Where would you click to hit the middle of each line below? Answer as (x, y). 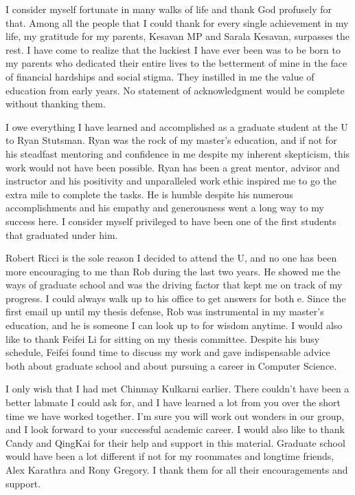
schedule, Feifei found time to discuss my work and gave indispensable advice (168, 352)
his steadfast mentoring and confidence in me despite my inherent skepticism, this (178, 153)
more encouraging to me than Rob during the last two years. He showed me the (173, 271)
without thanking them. (56, 104)
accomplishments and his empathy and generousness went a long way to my (165, 208)
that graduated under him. (62, 234)
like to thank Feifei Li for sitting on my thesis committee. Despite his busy (163, 338)
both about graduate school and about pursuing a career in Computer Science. (171, 365)
